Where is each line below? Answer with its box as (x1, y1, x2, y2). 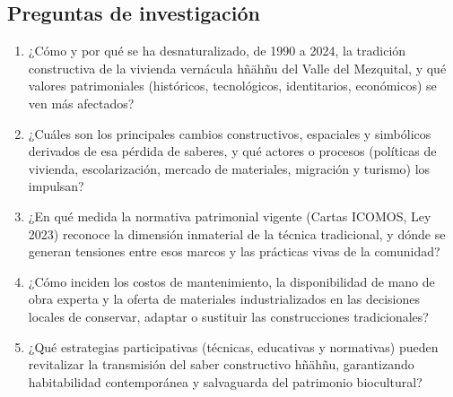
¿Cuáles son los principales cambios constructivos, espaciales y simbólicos (28, 124, 431, 142)
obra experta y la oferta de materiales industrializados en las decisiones (28, 289, 420, 308)
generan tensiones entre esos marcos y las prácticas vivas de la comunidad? (28, 242, 440, 261)
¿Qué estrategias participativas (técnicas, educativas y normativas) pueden (28, 337, 439, 356)
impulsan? (28, 177, 84, 195)
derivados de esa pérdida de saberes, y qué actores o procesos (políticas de (28, 142, 437, 160)
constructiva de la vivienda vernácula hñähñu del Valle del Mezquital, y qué (28, 58, 447, 77)
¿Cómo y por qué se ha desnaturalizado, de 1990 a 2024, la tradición (28, 41, 406, 60)
